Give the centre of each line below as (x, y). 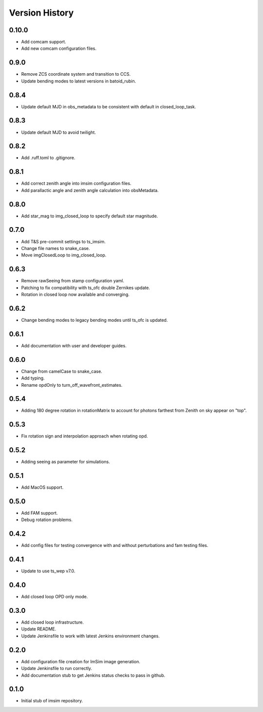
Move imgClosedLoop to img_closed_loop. (64, 255)
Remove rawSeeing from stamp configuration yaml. (73, 281)
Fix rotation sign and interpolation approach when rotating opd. (85, 436)
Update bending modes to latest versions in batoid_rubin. (79, 81)
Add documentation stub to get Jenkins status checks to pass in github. (93, 675)
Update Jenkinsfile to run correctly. (57, 669)
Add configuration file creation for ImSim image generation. (81, 661)
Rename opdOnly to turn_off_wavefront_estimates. (72, 385)
